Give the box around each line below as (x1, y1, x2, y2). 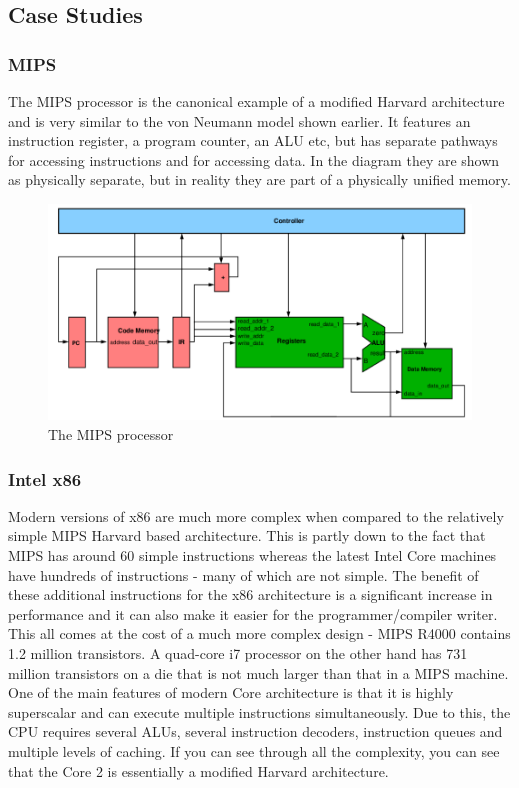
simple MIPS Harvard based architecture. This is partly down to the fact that (8, 525, 486, 546)
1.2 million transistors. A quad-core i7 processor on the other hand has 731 (8, 643, 468, 664)
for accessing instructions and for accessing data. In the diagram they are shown (8, 149, 500, 170)
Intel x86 (8, 466, 82, 491)
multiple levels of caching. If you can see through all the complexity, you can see (8, 741, 500, 762)
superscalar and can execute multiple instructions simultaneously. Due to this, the (8, 701, 511, 722)
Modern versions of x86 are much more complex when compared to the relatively (8, 505, 504, 526)
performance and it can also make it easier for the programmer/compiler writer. (8, 603, 498, 624)
